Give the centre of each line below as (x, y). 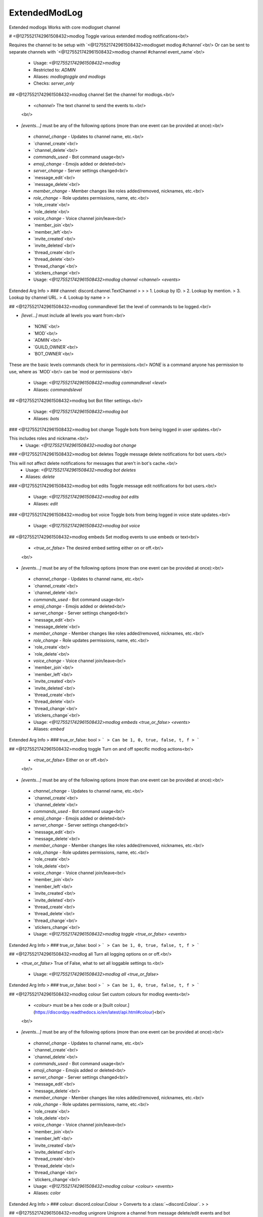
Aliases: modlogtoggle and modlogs (69, 76)
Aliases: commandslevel (58, 389)
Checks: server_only (54, 83)
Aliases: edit (46, 503)
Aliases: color (47, 1193)
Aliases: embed (49, 729)
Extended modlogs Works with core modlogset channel (65, 27)
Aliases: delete (40, 477)
